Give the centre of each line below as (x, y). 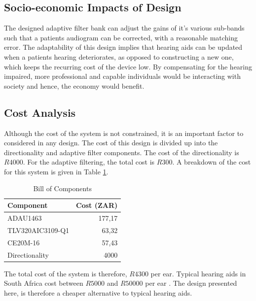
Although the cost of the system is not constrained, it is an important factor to (124, 133)
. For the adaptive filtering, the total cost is (89, 162)
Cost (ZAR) (97, 205)
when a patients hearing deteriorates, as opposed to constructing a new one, (119, 56)
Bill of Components (62, 188)
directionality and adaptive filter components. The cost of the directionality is (122, 152)
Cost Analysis (40, 112)
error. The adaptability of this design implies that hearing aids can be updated (123, 47)
